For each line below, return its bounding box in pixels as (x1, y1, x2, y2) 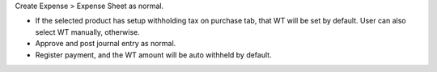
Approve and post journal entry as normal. (35, 39, 176, 49)
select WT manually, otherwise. (35, 27, 141, 36)
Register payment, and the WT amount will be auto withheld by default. (35, 49, 272, 60)
